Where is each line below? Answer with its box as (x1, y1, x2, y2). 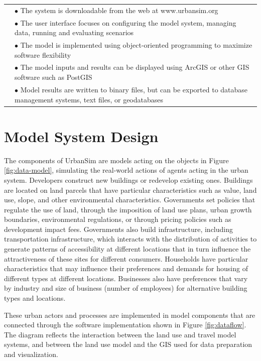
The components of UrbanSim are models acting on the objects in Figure (4, 155, 229, 165)
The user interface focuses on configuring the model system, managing (20, 17, 236, 28)
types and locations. (4, 293, 66, 303)
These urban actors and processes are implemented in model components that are (4, 309, 255, 320)
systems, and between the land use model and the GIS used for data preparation (4, 339, 252, 349)
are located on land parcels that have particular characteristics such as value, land (4, 184, 257, 195)
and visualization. (4, 349, 58, 359)
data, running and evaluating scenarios (15, 27, 134, 38)
